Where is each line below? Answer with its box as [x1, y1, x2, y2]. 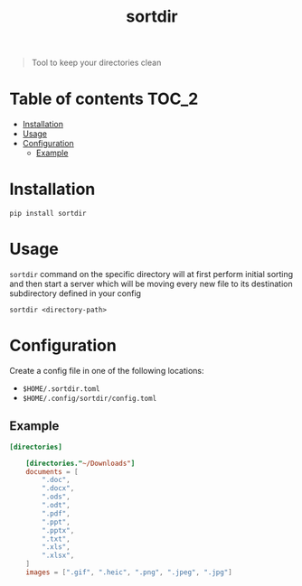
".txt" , [42, 535, 71, 544]
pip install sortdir [9, 209, 88, 219]
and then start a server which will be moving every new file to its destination [9, 278, 293, 289]
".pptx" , [42, 526, 75, 535]
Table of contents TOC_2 [9, 88, 199, 109]
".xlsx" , [42, 551, 75, 561]
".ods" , [42, 492, 71, 502]
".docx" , [42, 484, 75, 493]
